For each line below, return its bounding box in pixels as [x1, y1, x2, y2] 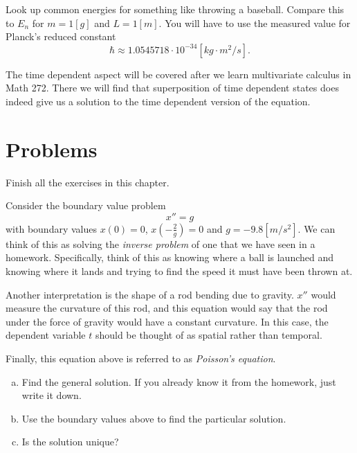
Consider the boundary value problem [6, 198, 166, 213]
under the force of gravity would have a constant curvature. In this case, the [6, 314, 329, 328]
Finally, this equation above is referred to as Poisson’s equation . [6, 351, 276, 366]
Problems [6, 134, 98, 163]
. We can [297, 221, 336, 236]
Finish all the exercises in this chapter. [6, 175, 170, 189]
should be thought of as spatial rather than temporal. [95, 328, 322, 342]
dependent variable [6, 328, 86, 342]
